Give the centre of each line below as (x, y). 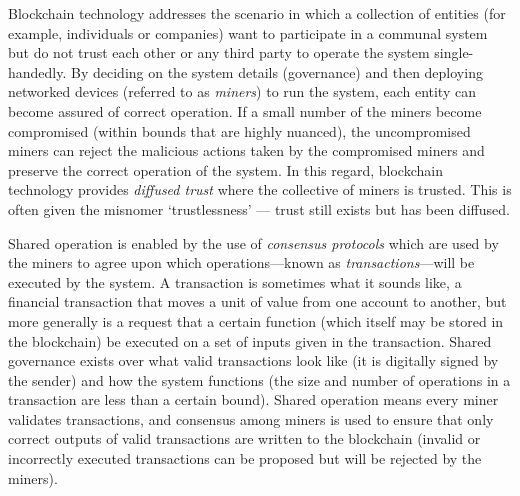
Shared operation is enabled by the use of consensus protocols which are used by (253, 242)
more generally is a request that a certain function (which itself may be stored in (256, 320)
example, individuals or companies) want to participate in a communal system (248, 32)
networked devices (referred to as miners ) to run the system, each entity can (242, 91)
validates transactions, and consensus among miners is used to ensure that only (251, 418)
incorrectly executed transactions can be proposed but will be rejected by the (245, 458)
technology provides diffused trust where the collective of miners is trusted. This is (260, 189)
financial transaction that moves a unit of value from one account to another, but (257, 301)
